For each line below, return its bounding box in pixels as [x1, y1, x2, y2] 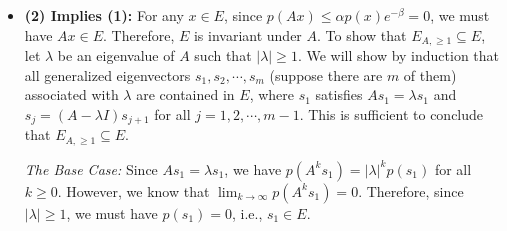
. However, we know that [57, 180, 210, 201]
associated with [24, 84, 119, 105]
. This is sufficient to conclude [299, 103, 484, 124]
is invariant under [193, 24, 302, 45]
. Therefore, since [358, 180, 464, 201]
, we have [224, 158, 282, 179]
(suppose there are [269, 64, 383, 85]
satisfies [315, 84, 363, 105]
